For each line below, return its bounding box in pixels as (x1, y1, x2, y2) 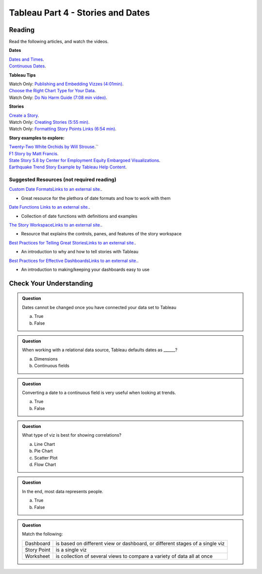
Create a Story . (9, 112, 39, 118)
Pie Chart (34, 448, 53, 454)
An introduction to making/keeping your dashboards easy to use (21, 266, 150, 272)
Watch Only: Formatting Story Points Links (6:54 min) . (9, 126, 116, 132)
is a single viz (56, 546, 87, 553)
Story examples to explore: (9, 135, 65, 141)
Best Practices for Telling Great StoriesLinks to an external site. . (9, 240, 136, 246)
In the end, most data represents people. (22, 488, 104, 494)
